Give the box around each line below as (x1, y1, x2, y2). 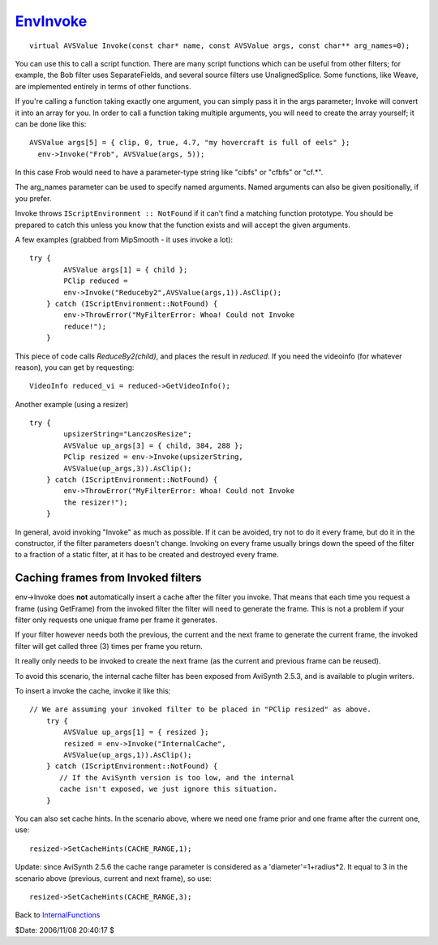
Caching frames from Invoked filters (15, 571, 202, 585)
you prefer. (15, 193, 52, 203)
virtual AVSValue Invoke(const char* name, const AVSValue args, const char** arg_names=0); (29, 41, 410, 50)
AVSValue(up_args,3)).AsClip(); (63, 463, 192, 473)
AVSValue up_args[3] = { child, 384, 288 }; (63, 440, 243, 450)
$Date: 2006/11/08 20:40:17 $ (15, 925, 115, 934)
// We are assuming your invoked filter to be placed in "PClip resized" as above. (29, 705, 372, 714)
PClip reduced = (63, 277, 128, 286)
